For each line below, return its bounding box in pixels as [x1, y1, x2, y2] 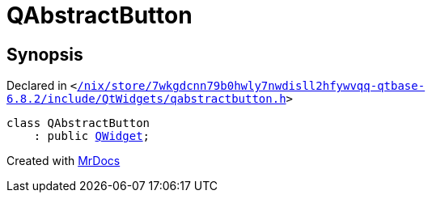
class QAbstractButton [6, 116, 150, 130]
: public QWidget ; [33, 129, 150, 143]
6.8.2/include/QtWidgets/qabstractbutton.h [6, 92, 286, 106]
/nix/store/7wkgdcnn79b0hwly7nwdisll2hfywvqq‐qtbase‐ [77, 79, 426, 93]
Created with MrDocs [6, 154, 121, 168]
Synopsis [6, 44, 83, 65]
